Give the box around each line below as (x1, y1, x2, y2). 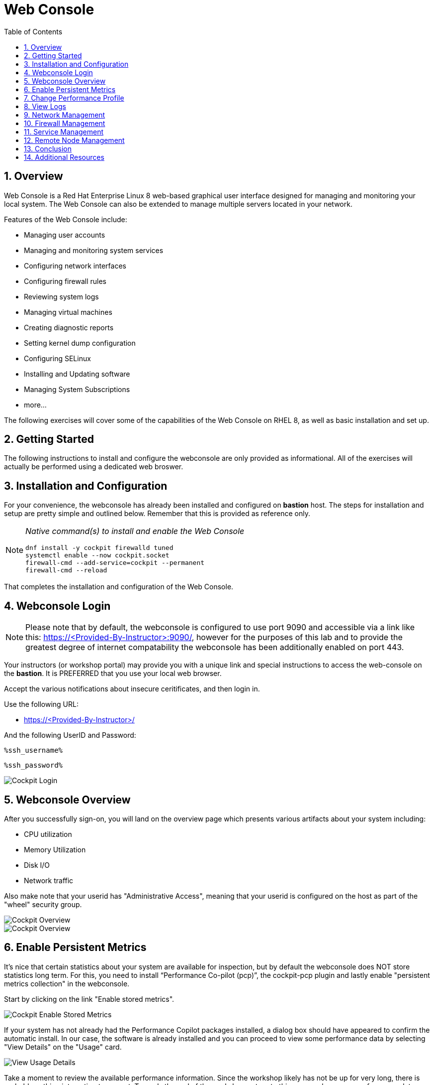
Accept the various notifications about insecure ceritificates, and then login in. (4, 684, 260, 693)
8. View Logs (24, 102, 66, 111)
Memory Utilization (24, 845, 86, 854)
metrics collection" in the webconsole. (4, 979, 130, 988)
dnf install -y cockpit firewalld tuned (25, 544, 174, 552)
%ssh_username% (4, 746, 63, 755)
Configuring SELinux (24, 354, 91, 363)
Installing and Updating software (24, 369, 130, 378)
